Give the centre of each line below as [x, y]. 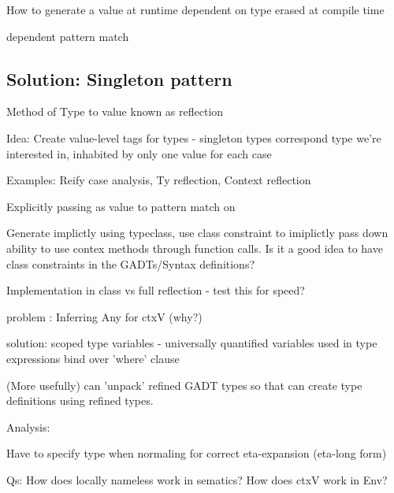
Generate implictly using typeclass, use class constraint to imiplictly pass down [197, 233]
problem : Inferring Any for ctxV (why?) [104, 316]
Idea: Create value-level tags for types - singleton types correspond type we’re [194, 137]
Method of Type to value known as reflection [115, 111]
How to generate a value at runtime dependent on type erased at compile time [195, 9]
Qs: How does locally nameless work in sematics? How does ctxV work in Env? [197, 479]
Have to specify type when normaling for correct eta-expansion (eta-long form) [197, 453]
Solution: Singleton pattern [119, 78]
